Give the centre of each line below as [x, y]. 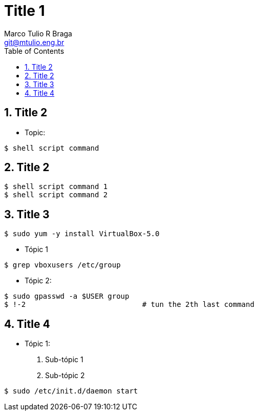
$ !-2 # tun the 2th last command [129, 305]
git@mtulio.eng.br [34, 42]
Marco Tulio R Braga [38, 33]
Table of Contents [34, 51]
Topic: [35, 132]
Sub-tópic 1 [64, 360]
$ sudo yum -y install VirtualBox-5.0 [82, 234]
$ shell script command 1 [56, 187]
